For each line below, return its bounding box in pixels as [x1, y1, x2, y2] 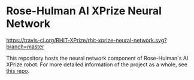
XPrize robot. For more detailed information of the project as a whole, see [6, 61, 187, 68]
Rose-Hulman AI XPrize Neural [6, 4, 162, 18]
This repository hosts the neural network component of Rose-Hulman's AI [6, 54, 189, 61]
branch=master [6, 43, 44, 50]
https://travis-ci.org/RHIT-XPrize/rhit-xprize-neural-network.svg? [6, 36, 167, 44]
